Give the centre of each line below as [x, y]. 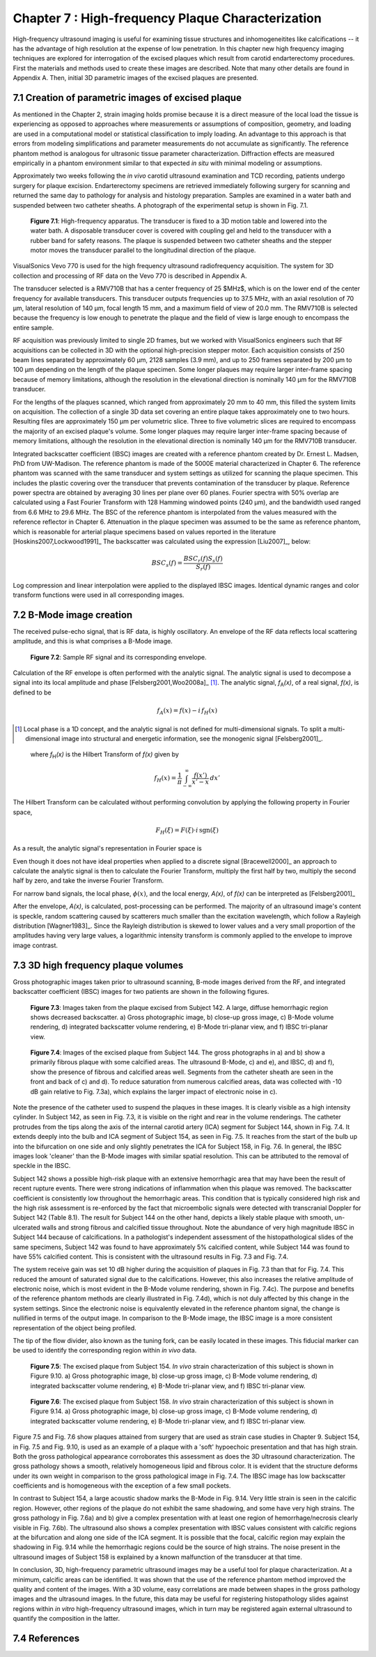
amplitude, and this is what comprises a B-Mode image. [93, 641]
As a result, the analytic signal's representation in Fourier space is [107, 848]
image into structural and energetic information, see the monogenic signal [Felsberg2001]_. [192, 738]
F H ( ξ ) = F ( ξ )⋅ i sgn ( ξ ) [187, 831]
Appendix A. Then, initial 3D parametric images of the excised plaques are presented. [136, 78]
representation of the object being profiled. [75, 1328]
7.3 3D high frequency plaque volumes [98, 965]
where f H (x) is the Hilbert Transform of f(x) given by [104, 755]
